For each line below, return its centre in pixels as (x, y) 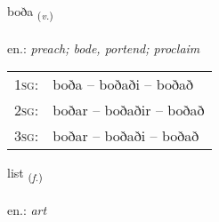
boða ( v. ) (30, 12)
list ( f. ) (25, 174)
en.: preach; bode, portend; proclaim (104, 48)
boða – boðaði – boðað (123, 84)
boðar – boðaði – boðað (126, 136)
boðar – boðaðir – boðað (129, 110)
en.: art (27, 210)
